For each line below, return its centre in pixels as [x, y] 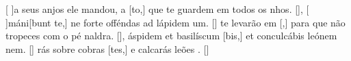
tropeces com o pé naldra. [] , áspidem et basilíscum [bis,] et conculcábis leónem [171, 36]
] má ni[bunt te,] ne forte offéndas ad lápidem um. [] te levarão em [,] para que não [175, 22]
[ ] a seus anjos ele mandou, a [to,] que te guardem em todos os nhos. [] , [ [157, 9]
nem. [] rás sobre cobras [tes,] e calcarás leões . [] [107, 48]
